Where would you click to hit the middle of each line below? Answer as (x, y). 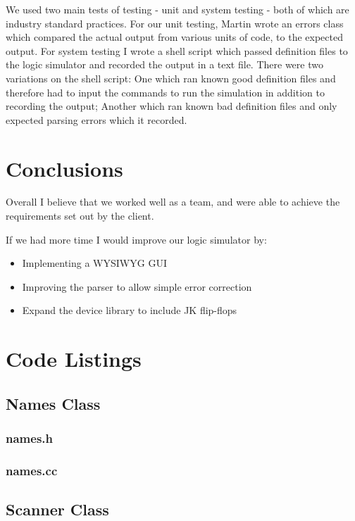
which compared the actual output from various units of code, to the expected (174, 37)
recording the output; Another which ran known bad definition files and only (172, 106)
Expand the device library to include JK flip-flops (130, 310)
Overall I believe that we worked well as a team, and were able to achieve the (173, 202)
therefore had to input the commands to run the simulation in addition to (165, 92)
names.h (29, 438)
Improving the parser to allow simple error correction (137, 286)
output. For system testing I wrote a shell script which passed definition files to (177, 50)
